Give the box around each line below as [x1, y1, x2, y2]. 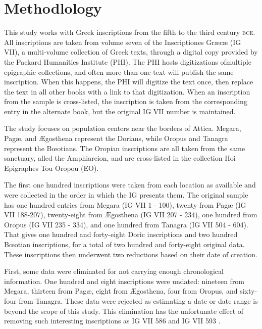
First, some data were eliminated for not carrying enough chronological [4, 266, 224, 276]
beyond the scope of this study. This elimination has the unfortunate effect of [4, 305, 244, 316]
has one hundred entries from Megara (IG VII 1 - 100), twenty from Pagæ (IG [4, 199, 246, 210]
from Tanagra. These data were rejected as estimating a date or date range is [19, 295, 258, 306]
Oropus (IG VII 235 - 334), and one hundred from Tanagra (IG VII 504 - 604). [4, 219, 248, 229]
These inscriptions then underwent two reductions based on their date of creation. [4, 249, 257, 259]
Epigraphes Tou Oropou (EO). [4, 162, 99, 173]
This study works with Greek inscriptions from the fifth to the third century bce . [4, 27, 255, 37]
